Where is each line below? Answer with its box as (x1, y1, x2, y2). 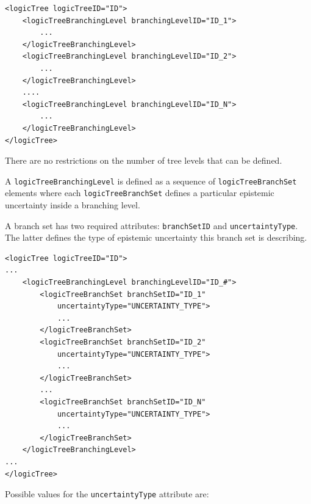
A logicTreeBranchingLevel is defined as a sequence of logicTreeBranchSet (5, 174, 297, 187)
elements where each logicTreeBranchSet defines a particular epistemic (5, 186, 274, 199)
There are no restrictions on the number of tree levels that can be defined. (5, 154, 282, 167)
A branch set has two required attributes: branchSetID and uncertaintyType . (5, 219, 298, 232)
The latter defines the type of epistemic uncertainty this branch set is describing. (5, 231, 307, 244)
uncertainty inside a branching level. (5, 199, 140, 211)
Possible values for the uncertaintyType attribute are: (5, 488, 209, 500)
